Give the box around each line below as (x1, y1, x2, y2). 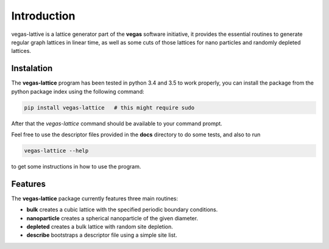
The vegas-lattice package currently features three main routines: (11, 195, 179, 202)
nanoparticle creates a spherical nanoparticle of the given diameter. (26, 214, 198, 222)
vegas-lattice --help (24, 147, 89, 154)
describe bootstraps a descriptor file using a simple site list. (26, 231, 177, 239)
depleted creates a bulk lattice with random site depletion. (26, 223, 173, 231)
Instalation (11, 63, 53, 74)
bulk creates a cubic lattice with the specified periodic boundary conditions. (26, 206, 218, 213)
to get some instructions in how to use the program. (11, 163, 141, 170)
